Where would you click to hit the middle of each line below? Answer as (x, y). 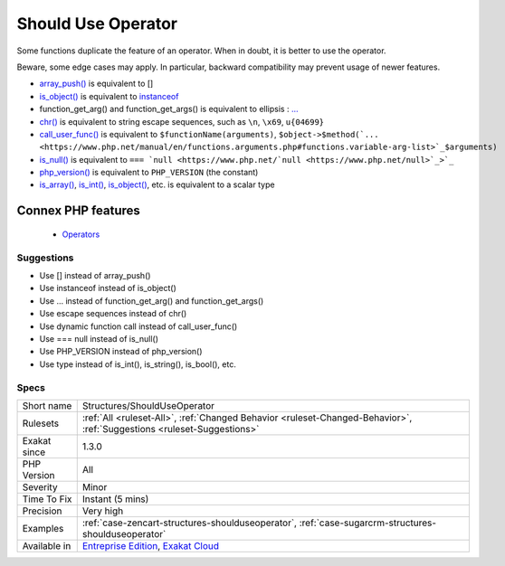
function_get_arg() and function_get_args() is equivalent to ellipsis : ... (169, 109)
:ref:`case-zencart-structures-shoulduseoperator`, (190, 523)
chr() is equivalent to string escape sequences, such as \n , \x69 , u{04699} (182, 121)
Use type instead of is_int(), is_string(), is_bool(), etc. (138, 364)
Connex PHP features (78, 211)
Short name (47, 405)
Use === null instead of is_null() (99, 338)
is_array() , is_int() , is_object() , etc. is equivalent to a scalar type (157, 184)
